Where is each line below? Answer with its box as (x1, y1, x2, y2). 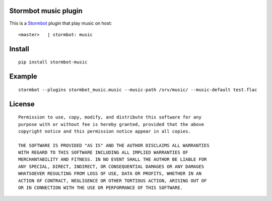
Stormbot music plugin (9, 7, 83, 15)
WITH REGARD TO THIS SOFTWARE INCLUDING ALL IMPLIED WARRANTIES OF (18, 150, 188, 156)
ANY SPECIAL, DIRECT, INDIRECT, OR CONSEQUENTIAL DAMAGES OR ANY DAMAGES (18, 164, 205, 169)
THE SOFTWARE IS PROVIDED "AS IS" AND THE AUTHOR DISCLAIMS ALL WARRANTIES (18, 143, 210, 148)
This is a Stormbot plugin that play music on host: (9, 20, 112, 26)
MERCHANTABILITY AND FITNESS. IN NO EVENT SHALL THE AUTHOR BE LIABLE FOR (18, 157, 207, 162)
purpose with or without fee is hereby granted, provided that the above (18, 121, 205, 127)
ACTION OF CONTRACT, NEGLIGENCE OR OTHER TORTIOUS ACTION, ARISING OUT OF (18, 178, 207, 183)
